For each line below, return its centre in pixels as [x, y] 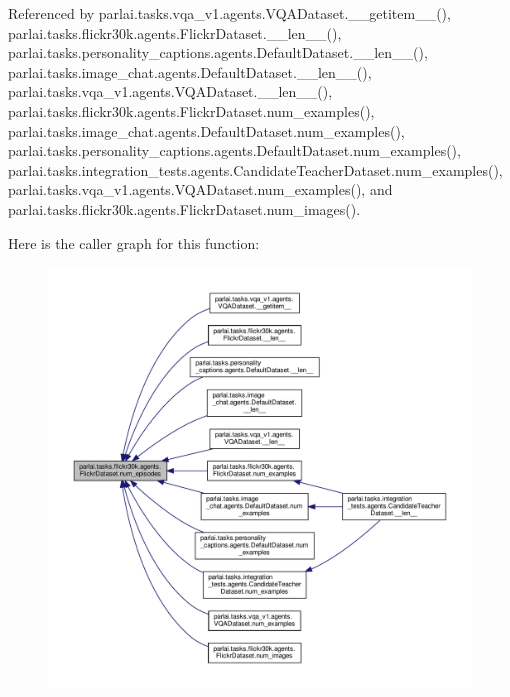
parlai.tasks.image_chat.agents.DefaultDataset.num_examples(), [206, 130]
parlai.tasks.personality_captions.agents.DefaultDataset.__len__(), [218, 52]
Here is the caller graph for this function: [134, 242]
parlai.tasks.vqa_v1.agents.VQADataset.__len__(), [170, 91]
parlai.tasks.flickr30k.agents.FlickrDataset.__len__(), [175, 32]
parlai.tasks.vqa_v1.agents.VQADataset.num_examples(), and [200, 189]
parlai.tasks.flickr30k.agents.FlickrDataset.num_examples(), [191, 110]
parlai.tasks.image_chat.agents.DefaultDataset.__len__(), [190, 71]
